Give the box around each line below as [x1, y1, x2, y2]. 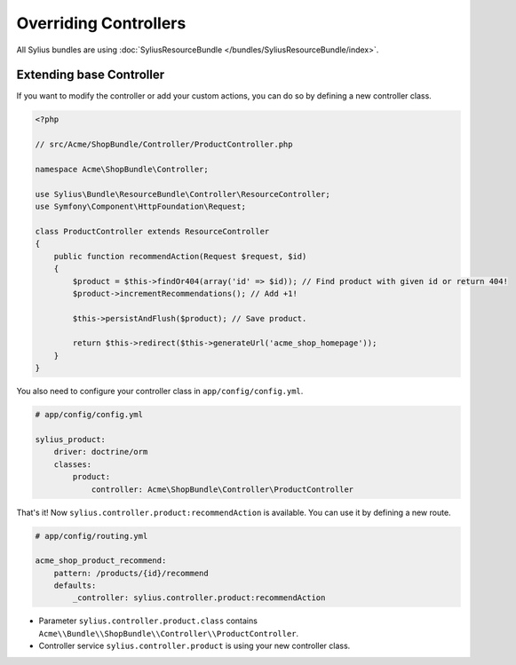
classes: [53, 459, 92, 470]
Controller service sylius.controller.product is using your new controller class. [38, 640, 351, 652]
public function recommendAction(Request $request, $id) [53, 251, 307, 261]
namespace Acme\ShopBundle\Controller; [35, 164, 209, 174]
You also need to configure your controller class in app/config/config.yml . [16, 386, 304, 397]
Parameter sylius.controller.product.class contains [38, 615, 258, 626]
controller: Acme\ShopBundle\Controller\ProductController [91, 484, 354, 495]
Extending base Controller [16, 67, 164, 83]
